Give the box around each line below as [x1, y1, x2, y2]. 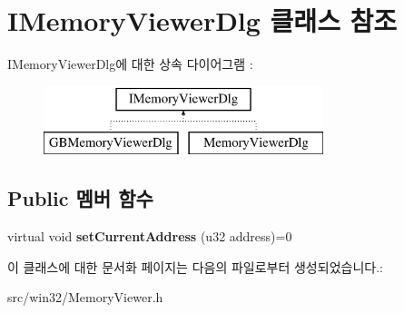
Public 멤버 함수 [7, 184, 153, 212]
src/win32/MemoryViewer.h [7, 288, 163, 307]
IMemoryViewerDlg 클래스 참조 [7, 2, 398, 39]
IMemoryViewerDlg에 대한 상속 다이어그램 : [7, 54, 253, 73]
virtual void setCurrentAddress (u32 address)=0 [7, 227, 292, 246]
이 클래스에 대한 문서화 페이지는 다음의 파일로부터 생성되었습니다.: [7, 257, 383, 276]
